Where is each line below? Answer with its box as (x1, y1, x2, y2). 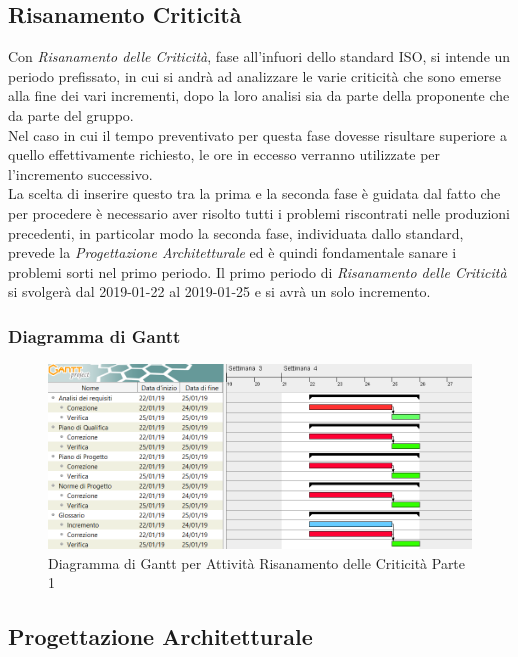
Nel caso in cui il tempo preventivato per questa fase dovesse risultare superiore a (8, 124, 507, 145)
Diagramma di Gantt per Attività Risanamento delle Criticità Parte (48, 552, 466, 573)
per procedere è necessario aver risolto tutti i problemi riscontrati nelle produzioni (8, 202, 510, 223)
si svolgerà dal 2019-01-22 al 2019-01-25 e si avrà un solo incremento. (8, 281, 431, 302)
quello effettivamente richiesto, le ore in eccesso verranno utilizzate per (8, 144, 441, 165)
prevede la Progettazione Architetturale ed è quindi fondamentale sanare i (8, 242, 457, 263)
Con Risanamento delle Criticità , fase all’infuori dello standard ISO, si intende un (8, 46, 511, 67)
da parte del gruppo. (8, 104, 134, 125)
